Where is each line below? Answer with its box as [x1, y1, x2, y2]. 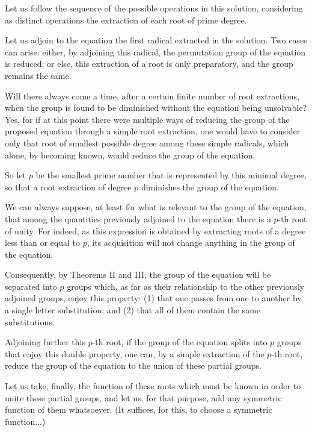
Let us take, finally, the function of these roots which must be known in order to [5, 380, 301, 392]
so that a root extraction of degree [5, 180, 132, 193]
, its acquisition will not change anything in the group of [87, 236, 295, 249]
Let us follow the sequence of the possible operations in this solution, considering [5, 2, 303, 14]
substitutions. [5, 315, 55, 328]
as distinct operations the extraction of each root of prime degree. [5, 13, 247, 26]
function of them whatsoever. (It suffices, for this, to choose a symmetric [5, 403, 272, 416]
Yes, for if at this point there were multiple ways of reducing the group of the [5, 113, 290, 125]
